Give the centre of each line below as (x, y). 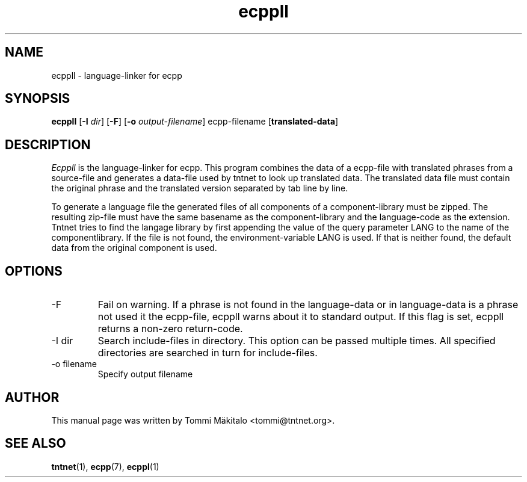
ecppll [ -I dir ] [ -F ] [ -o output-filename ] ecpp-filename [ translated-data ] (195, 122)
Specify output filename (145, 374)
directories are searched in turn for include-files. (208, 353)
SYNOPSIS (38, 99)
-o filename (74, 364)
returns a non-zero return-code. (170, 329)
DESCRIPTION (48, 144)
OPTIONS (34, 271)
